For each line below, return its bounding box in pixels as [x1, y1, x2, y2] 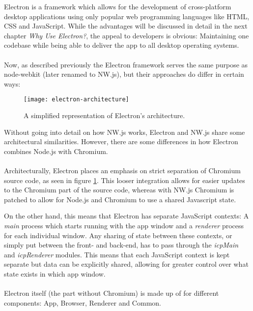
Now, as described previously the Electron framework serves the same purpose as [4, 59, 248, 69]
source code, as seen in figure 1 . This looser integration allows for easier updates [4, 175, 245, 185]
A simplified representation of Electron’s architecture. [24, 110, 185, 120]
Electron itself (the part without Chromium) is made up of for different [4, 288, 219, 298]
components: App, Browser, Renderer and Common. [4, 297, 161, 308]
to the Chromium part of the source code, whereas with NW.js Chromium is [4, 185, 234, 195]
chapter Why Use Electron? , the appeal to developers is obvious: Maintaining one [4, 30, 249, 40]
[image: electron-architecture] [24, 96, 129, 103]
